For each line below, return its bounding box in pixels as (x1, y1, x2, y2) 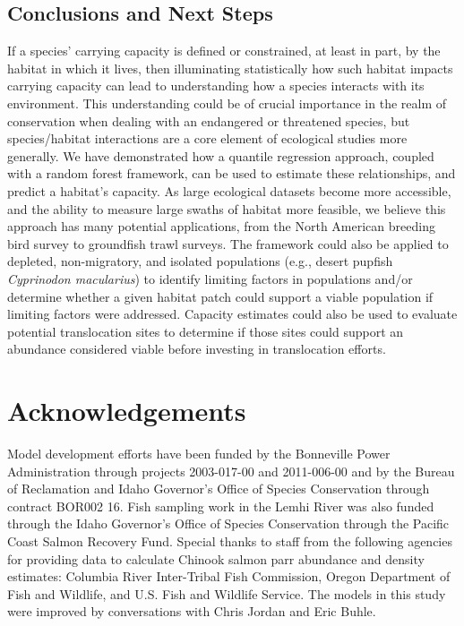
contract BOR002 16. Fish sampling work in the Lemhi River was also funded (7, 496, 434, 515)
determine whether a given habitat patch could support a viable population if (7, 287, 434, 305)
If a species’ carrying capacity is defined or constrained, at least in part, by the (7, 41, 441, 60)
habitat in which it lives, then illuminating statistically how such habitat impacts (7, 58, 453, 77)
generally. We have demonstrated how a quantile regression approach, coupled (7, 146, 434, 165)
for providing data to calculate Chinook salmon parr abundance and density (7, 549, 425, 568)
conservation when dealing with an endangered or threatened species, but (7, 111, 410, 130)
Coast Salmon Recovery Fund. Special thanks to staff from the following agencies (7, 531, 452, 550)
